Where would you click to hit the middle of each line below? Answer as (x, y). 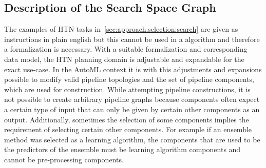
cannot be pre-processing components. (64, 159)
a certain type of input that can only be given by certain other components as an (132, 109)
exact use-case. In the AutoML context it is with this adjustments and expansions (133, 69)
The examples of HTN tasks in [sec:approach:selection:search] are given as (121, 29)
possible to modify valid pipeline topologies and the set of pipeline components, (129, 79)
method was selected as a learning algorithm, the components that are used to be (132, 139)
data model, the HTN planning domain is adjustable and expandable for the (124, 59)
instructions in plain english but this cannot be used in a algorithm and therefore (132, 39)
